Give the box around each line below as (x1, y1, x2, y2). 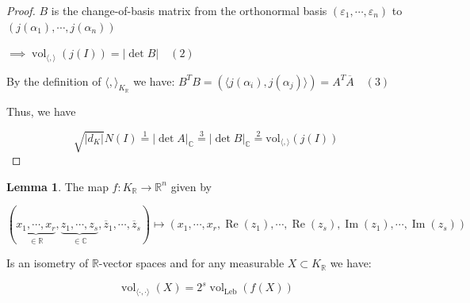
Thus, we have (6, 102, 76, 119)
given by (170, 178, 212, 194)
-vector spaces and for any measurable (98, 255, 285, 271)
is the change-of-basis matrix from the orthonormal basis (51, 2, 327, 18)
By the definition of (6, 72, 101, 89)
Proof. (6, 2, 36, 18)
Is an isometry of (6, 255, 89, 271)
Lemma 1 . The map (6, 178, 109, 194)
